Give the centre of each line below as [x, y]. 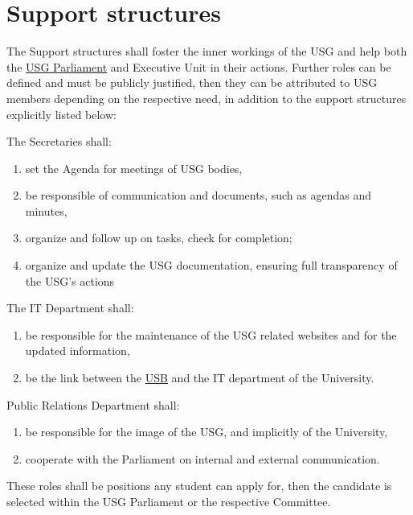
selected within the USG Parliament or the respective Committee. [169, 501]
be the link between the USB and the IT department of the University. [200, 378]
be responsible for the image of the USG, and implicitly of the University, [206, 432]
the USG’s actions [70, 280]
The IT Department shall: [70, 308]
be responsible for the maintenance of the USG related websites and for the [211, 334]
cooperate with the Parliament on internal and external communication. [202, 458]
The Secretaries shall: [59, 141]
